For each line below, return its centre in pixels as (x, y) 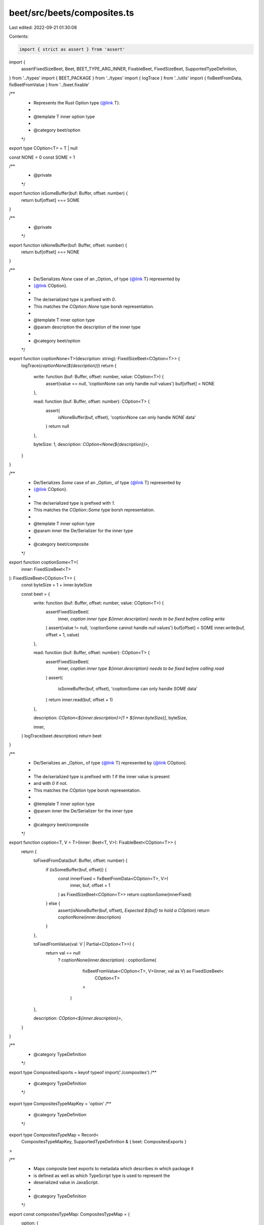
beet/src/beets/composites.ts (72, 13)
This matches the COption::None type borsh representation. (94, 306)
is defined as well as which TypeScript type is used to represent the (102, 1176)
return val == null (63, 953)
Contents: (19, 36)
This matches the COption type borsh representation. (87, 790)
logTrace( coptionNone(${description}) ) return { (69, 366)
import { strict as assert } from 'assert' (72, 49)
